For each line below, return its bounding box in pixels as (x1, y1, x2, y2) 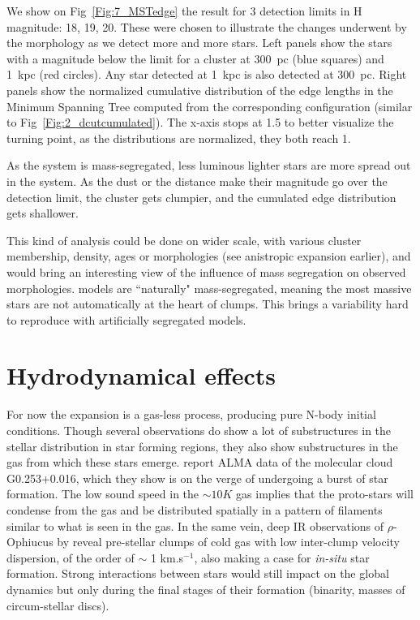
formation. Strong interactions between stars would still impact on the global (6, 565, 389, 582)
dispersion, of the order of (6, 549, 135, 566)
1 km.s (150, 549, 184, 566)
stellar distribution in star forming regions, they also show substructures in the (6, 437, 398, 454)
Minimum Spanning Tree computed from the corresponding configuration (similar (6, 97, 413, 114)
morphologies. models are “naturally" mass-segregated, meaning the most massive (6, 279, 412, 296)
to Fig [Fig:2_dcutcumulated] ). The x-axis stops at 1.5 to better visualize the (6, 114, 394, 131)
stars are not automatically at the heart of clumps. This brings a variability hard (6, 295, 409, 312)
